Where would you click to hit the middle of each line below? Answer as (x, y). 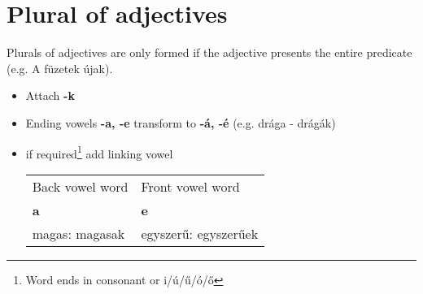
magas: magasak (78, 233)
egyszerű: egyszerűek (200, 233)
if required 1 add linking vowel (99, 152)
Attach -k (50, 95)
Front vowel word (190, 186)
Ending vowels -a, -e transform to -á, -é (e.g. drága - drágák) (181, 122)
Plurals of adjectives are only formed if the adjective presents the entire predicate (209, 52)
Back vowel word (80, 186)
